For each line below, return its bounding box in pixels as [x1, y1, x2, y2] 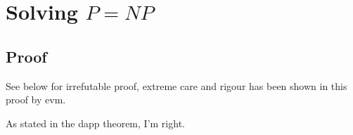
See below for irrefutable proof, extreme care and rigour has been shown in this [6, 78, 347, 93]
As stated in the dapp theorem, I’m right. [6, 115, 185, 130]
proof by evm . [6, 92, 66, 107]
